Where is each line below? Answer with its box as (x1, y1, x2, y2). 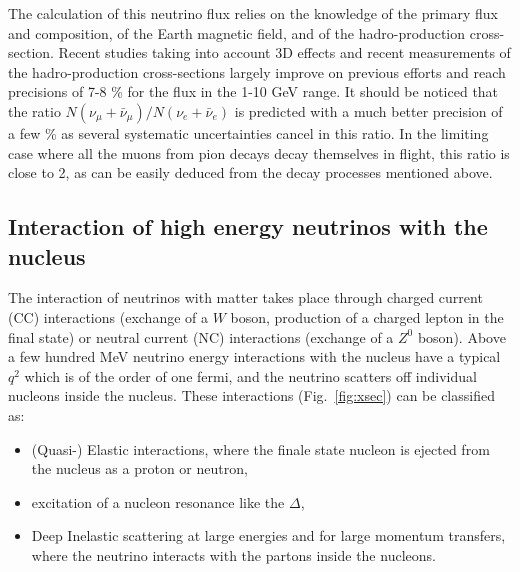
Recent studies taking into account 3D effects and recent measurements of (58, 42, 511, 63)
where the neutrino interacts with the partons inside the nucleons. (31, 544, 436, 565)
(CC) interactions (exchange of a (8, 306, 208, 327)
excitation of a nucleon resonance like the (31, 491, 285, 512)
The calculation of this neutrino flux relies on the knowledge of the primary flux (8, 3, 498, 23)
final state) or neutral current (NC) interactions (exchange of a (8, 326, 394, 347)
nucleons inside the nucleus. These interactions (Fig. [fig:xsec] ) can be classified (8, 385, 495, 406)
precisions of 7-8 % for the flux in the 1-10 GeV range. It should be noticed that (8, 81, 499, 102)
